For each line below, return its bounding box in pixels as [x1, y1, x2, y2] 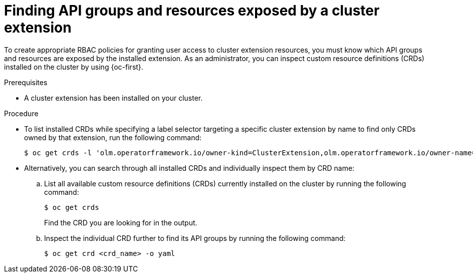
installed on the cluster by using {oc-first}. [4, 62, 143, 71]
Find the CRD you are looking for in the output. [44, 218, 197, 227]
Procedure [4, 109, 39, 118]
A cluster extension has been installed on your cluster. [24, 93, 203, 102]
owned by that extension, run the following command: [24, 133, 202, 142]
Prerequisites [4, 78, 48, 87]
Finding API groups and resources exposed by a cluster [4, 2, 380, 19]
